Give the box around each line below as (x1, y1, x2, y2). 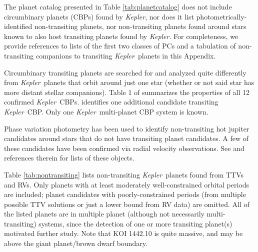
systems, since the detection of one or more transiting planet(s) (38, 218, 232, 228)
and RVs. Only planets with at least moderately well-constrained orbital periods (4, 179, 249, 189)
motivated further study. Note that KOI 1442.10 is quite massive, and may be (4, 228, 243, 238)
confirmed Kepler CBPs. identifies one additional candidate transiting (4, 96, 218, 107)
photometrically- (196, 11, 247, 21)
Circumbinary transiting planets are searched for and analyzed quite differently (4, 67, 246, 77)
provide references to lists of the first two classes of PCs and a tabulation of (4, 40, 236, 51)
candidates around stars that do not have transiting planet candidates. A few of (4, 133, 248, 143)
